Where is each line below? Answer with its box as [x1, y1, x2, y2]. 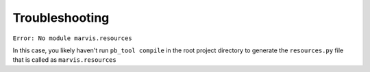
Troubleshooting [12, 10, 110, 25]
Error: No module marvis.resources [12, 34, 133, 42]
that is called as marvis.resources [12, 56, 116, 64]
